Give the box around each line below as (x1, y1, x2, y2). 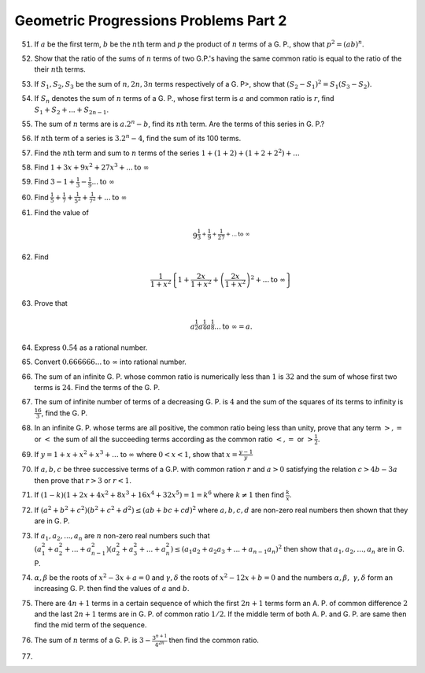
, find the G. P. (41, 408, 88, 418)
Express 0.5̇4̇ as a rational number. (34, 343, 148, 352)
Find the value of (34, 208, 90, 218)
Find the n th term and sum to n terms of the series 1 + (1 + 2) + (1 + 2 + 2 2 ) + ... (34, 147, 300, 158)
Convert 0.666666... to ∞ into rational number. (34, 357, 187, 366)
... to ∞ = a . (213, 322, 253, 331)
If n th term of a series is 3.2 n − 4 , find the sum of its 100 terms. (34, 132, 242, 143)
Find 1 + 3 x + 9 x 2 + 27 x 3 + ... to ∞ (34, 162, 150, 173)
